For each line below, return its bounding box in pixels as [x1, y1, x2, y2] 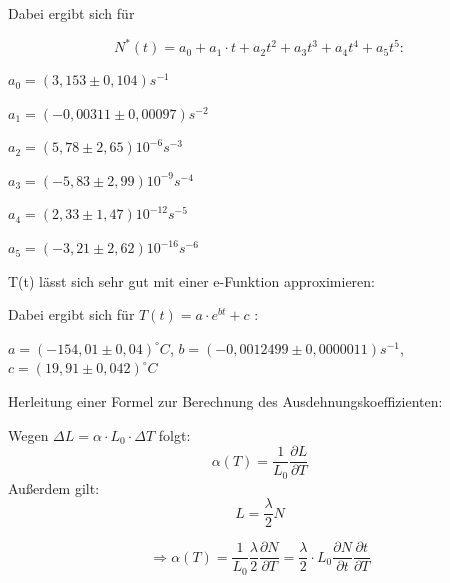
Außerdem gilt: [8, 477, 100, 498]
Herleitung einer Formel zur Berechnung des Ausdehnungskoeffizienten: [8, 391, 443, 412]
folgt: [158, 424, 191, 445]
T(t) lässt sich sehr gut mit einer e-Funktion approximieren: [8, 270, 375, 291]
